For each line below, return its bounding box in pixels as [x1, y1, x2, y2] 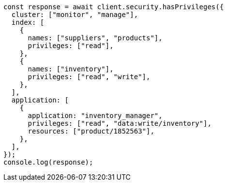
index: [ [11, 18, 45, 26]
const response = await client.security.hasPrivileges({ [3, 3, 224, 11]
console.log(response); [3, 158, 93, 166]
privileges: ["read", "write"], [28, 73, 151, 81]
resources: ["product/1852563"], [28, 127, 154, 135]
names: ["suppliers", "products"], [28, 34, 163, 42]
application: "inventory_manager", [28, 112, 163, 119]
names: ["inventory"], [28, 65, 114, 73]
